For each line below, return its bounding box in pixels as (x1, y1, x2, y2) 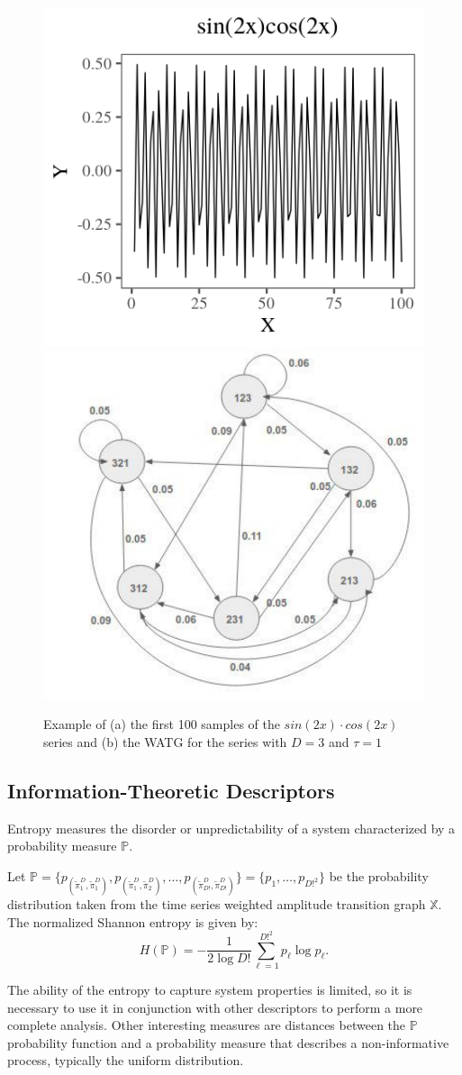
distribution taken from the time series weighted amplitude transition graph (7, 895, 426, 914)
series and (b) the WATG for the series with (43, 732, 287, 751)
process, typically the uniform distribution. (7, 1051, 244, 1070)
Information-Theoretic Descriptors (7, 776, 335, 804)
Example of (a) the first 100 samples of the (43, 715, 280, 733)
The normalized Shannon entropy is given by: (7, 912, 258, 931)
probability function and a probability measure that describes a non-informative (7, 1033, 449, 1052)
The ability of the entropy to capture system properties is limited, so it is (7, 980, 412, 998)
